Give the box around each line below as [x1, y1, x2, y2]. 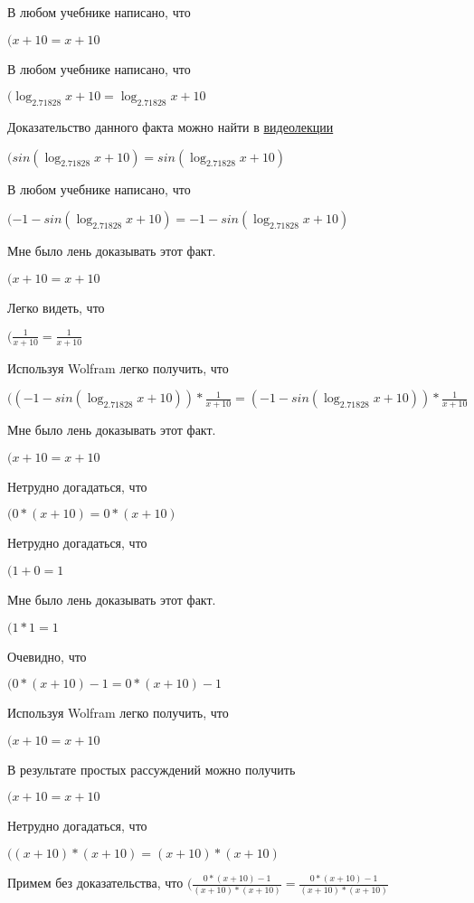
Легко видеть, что [7, 297, 105, 316]
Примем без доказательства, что [7, 873, 184, 892]
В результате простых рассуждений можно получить [7, 759, 296, 778]
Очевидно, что [7, 646, 87, 665]
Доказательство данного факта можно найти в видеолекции [7, 117, 334, 136]
